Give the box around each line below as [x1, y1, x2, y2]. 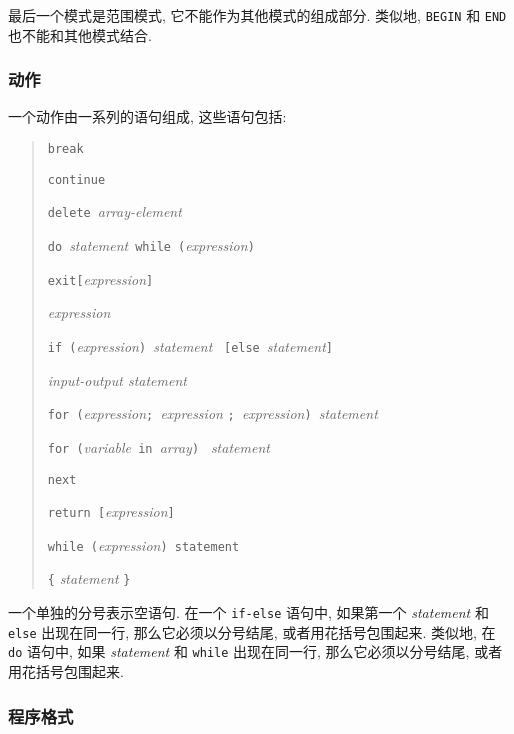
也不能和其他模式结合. [8, 24, 152, 45]
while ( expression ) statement [47, 534, 240, 555]
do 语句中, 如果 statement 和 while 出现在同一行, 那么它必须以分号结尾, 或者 [8, 641, 503, 662]
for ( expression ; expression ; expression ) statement [47, 403, 378, 424]
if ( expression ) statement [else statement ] [47, 335, 333, 356]
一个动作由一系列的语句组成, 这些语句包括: [8, 106, 287, 127]
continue [47, 172, 106, 187]
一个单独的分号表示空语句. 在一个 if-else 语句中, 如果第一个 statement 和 [8, 602, 489, 623]
